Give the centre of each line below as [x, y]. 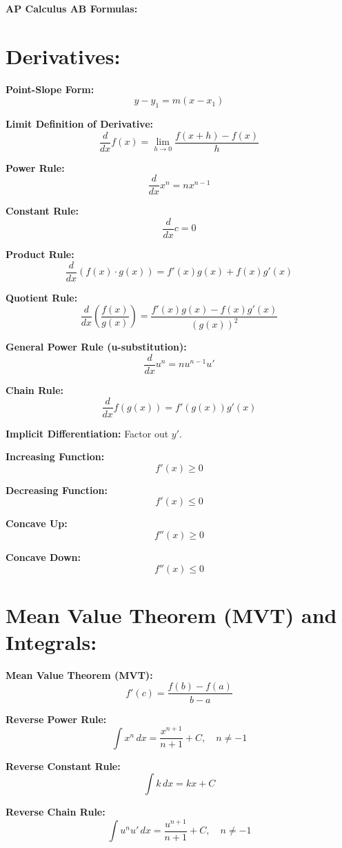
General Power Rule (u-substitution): [96, 347]
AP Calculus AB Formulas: [72, 8]
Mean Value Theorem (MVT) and [171, 614]
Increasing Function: [55, 456]
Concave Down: [43, 556]
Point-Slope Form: [50, 89]
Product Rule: [40, 254]
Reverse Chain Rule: [56, 812]
